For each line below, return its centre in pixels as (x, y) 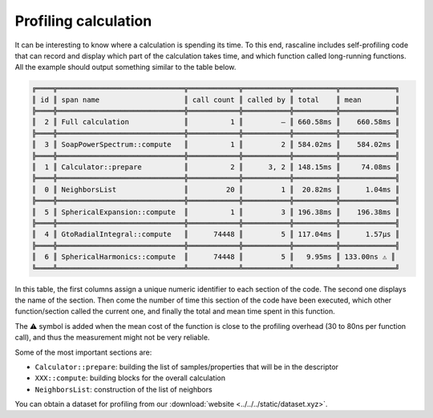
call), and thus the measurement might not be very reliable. (112, 338)
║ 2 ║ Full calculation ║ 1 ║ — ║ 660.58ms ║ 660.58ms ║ (216, 122)
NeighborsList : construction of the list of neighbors (123, 389)
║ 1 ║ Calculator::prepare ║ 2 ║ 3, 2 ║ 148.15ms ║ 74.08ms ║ (216, 167)
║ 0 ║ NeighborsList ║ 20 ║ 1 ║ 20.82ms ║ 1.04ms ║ (216, 189)
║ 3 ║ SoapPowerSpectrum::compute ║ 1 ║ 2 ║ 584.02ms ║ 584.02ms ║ (216, 145)
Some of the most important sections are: (83, 352)
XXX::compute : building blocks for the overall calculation (130, 378)
